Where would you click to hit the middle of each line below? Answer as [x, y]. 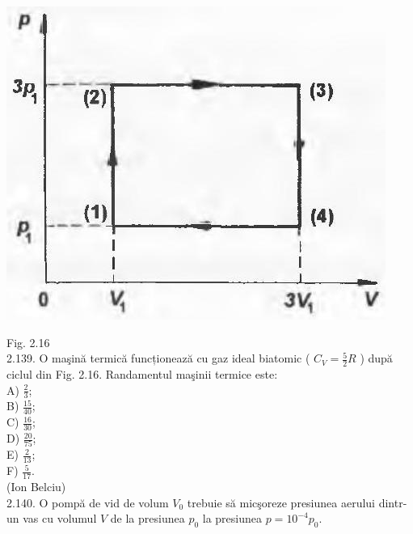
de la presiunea [147, 518]
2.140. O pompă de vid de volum [88, 502]
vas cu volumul [60, 518]
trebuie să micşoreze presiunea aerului [281, 502]
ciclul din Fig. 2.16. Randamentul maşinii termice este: [142, 374]
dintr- [393, 502]
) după [376, 358]
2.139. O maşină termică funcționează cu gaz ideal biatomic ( [158, 358]
